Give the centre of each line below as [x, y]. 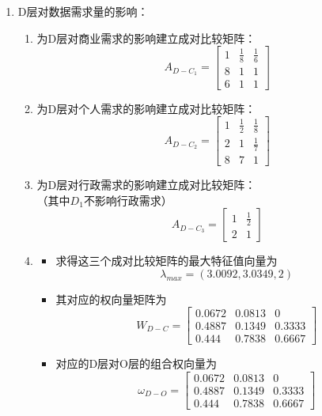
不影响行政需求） [128, 200]
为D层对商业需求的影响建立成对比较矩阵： [146, 38]
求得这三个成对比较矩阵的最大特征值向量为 [167, 261]
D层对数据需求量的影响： [83, 11]
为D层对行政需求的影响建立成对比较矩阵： [146, 184]
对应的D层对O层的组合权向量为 [136, 363]
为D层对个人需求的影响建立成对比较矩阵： [146, 108]
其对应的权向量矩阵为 [111, 299]
